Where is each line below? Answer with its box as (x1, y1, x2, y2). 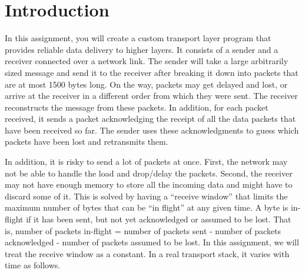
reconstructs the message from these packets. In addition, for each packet (5, 101, 268, 113)
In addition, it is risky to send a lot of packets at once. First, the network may (5, 155, 288, 168)
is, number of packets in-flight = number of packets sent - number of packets (5, 224, 281, 237)
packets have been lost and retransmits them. (5, 135, 168, 148)
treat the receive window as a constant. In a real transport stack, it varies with (5, 247, 290, 259)
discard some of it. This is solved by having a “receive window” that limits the (5, 189, 288, 202)
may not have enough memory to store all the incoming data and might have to (5, 178, 293, 191)
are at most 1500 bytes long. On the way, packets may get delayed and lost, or (5, 78, 288, 90)
